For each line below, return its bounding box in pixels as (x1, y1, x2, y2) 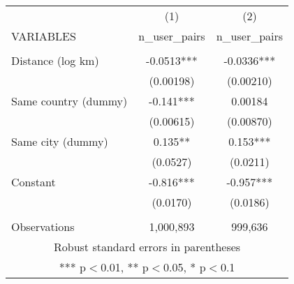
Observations (11, 218, 75, 234)
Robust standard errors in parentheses (53, 239, 241, 255)
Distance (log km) (11, 52, 99, 68)
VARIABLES (11, 28, 76, 44)
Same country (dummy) (11, 93, 128, 109)
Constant (11, 174, 56, 190)
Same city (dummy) (11, 133, 108, 149)
